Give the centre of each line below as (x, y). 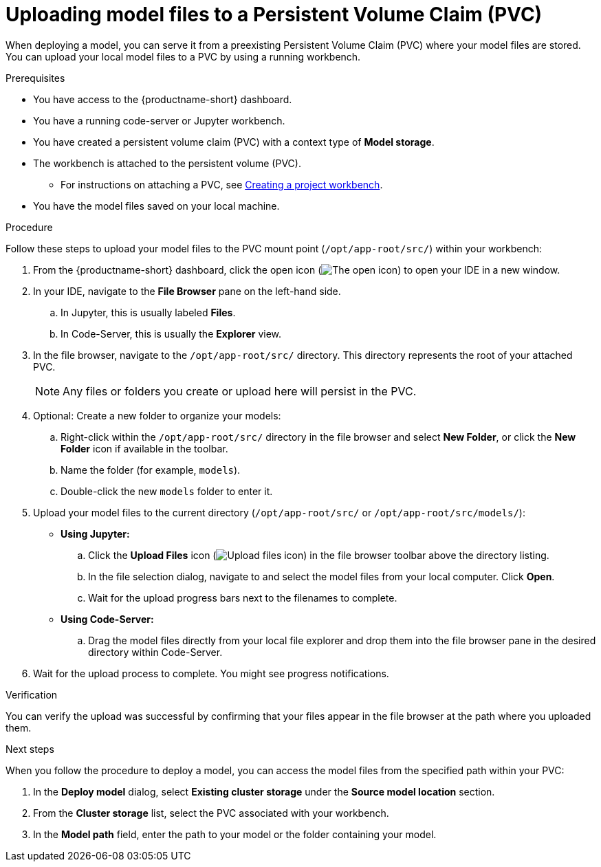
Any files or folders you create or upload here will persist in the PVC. (240, 391)
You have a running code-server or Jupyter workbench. (159, 120)
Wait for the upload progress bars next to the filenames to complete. (243, 597)
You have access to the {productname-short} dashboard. (163, 99)
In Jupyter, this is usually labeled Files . (148, 312)
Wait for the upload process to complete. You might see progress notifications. (211, 673)
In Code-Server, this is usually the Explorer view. (171, 333)
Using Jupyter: (95, 534)
